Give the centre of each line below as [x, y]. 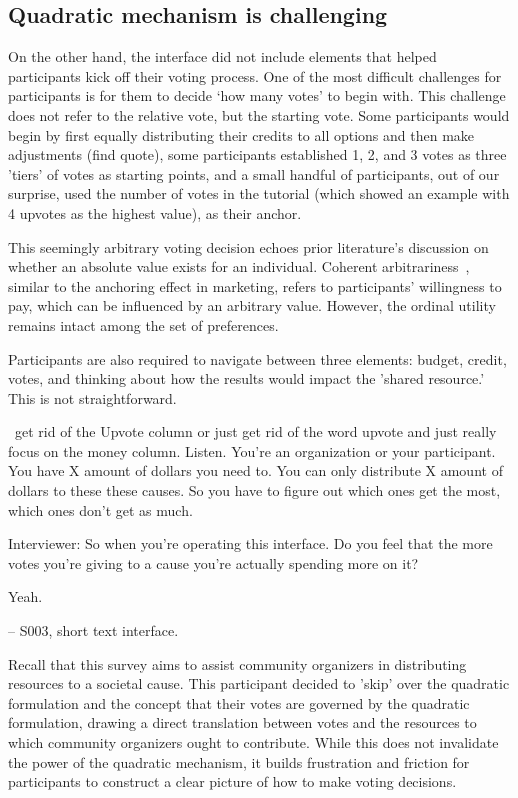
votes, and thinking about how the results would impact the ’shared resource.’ [246, 378]
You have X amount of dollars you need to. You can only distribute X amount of [255, 470]
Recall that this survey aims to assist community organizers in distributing [237, 663]
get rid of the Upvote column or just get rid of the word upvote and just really [255, 431]
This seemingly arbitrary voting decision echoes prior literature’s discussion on [248, 246]
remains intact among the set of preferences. [143, 324]
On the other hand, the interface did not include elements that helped [222, 56]
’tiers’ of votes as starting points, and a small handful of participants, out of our [254, 173]
